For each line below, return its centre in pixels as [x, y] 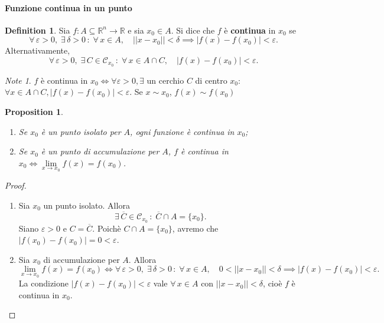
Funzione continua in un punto [69, 7]
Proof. [16, 185]
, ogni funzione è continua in [182, 131]
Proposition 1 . [34, 112]
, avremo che [195, 228]
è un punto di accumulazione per [100, 151]
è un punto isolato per [81, 131]
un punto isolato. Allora [87, 205]
